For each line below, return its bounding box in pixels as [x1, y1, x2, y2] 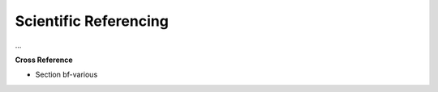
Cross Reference [15, 55, 73, 65]
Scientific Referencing [15, 12, 170, 30]
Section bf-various [35, 69, 98, 80]
